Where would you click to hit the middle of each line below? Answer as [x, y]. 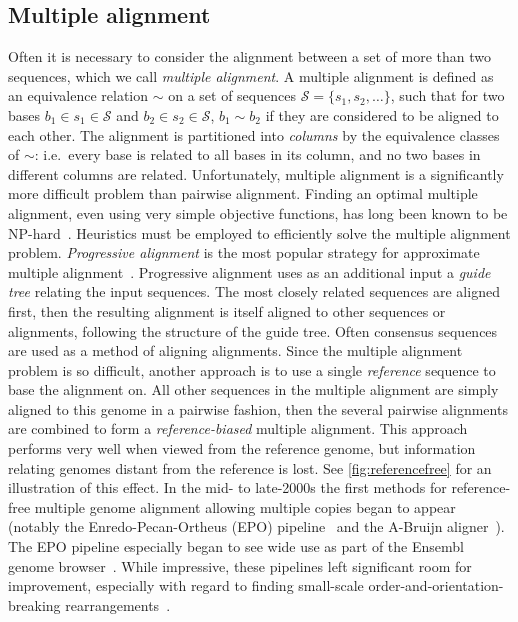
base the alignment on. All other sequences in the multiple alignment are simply [253, 389]
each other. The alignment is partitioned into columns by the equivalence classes [254, 134]
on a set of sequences [232, 95]
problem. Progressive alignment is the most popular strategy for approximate [244, 252]
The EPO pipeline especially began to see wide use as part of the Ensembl [236, 546]
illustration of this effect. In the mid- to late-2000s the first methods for [227, 487]
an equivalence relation [78, 95]
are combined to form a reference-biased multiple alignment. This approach [238, 428]
